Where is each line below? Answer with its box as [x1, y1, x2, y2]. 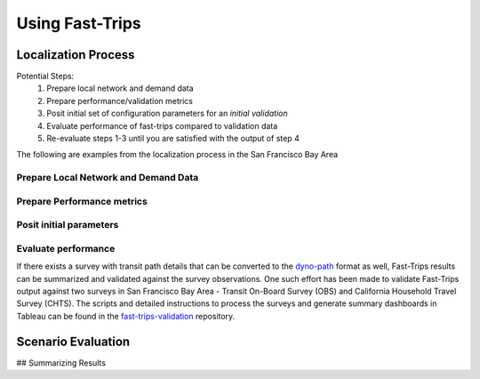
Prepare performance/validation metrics [46, 95, 193, 106]
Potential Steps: [16, 71, 75, 82]
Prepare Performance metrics [16, 195, 148, 207]
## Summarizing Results [16, 357, 107, 368]
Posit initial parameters [16, 219, 119, 231]
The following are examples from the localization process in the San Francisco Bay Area [16, 149, 339, 160]
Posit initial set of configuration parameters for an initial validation [46, 108, 288, 119]
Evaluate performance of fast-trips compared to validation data [46, 120, 278, 131]
